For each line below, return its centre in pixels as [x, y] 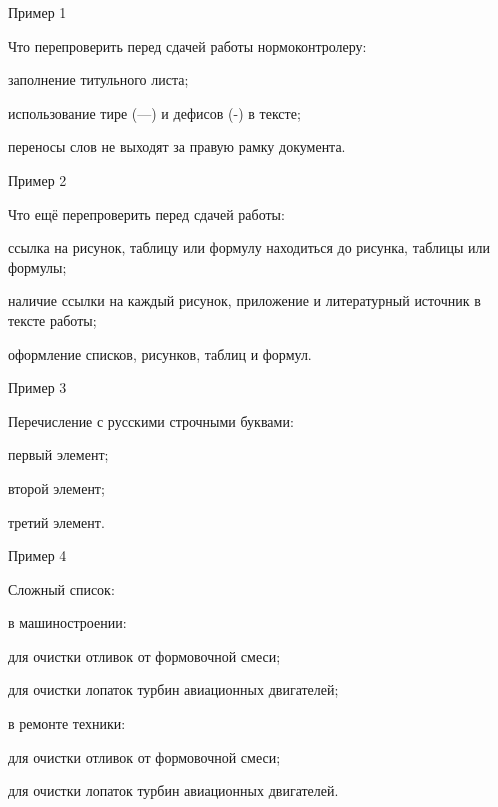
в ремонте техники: [67, 723]
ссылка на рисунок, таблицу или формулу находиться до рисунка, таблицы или [249, 247]
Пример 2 [37, 179]
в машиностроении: [67, 622]
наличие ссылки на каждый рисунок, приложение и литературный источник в [244, 300]
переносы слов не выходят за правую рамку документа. [177, 146]
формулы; [37, 266]
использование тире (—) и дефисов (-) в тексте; [154, 112]
